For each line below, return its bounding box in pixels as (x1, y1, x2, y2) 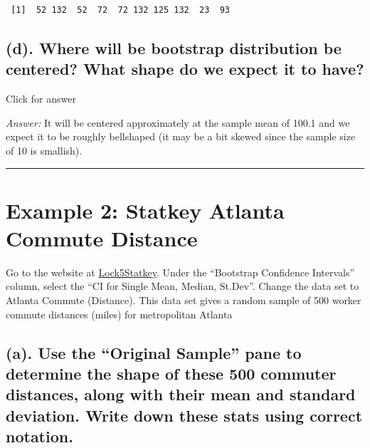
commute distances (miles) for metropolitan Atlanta (6, 306, 233, 321)
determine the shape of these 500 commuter (6, 363, 337, 385)
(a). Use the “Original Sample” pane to (6, 341, 302, 363)
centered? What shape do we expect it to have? (6, 58, 364, 80)
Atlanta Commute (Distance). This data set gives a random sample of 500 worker (6, 293, 361, 308)
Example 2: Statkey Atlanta (6, 195, 285, 224)
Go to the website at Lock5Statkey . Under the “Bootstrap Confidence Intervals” (6, 264, 355, 279)
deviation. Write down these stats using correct (6, 404, 363, 426)
